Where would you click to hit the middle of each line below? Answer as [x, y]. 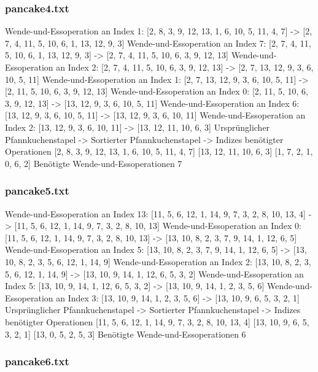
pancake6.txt [37, 361]
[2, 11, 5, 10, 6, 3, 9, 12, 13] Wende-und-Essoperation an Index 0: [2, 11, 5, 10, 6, [157, 91]
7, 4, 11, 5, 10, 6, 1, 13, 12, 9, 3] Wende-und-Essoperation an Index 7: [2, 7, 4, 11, [158, 43]
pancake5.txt [37, 191]
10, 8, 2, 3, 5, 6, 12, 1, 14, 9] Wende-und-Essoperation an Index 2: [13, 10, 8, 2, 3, [158, 261]
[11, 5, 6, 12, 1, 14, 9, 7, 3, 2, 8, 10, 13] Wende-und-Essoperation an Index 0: [158, 226]
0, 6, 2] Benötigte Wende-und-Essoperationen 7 [94, 163]
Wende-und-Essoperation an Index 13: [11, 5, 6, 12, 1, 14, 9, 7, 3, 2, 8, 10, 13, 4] [156, 213]
